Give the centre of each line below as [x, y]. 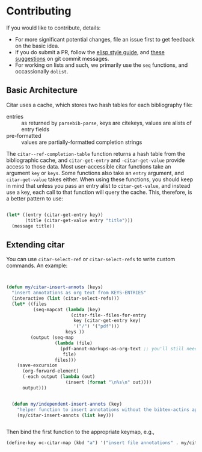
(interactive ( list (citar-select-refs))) [66, 298]
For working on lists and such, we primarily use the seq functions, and [101, 65]
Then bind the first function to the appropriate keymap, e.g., [81, 432]
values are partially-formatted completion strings [82, 142]
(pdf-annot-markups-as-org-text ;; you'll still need [129, 348]
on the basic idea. [37, 46]
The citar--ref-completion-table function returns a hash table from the [96, 153]
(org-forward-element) [50, 371]
